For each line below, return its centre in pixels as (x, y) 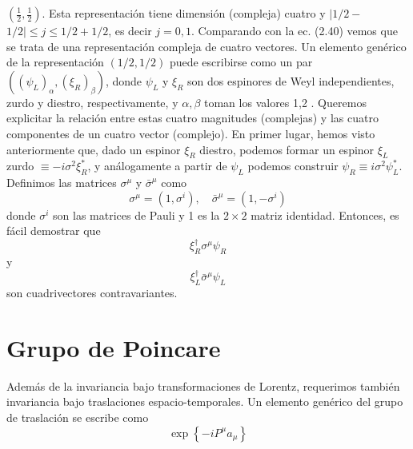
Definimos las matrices (62, 183)
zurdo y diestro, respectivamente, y (92, 102)
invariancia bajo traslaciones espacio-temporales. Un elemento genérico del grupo (205, 401)
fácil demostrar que (54, 230)
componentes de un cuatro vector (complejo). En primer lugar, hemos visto (191, 133)
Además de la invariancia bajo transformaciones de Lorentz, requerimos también (203, 385)
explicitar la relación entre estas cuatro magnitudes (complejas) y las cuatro (192, 118)
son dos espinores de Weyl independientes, (291, 80)
